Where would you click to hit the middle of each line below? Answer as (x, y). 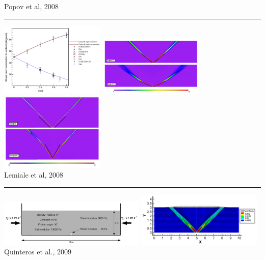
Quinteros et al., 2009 (38, 252)
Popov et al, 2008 (31, 6)
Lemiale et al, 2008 (34, 175)
